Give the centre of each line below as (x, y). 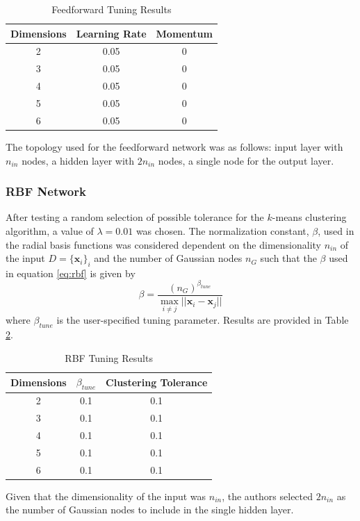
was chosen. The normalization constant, (222, 230)
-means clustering (309, 217)
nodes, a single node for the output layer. (246, 160)
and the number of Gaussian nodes (168, 258)
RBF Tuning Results (109, 357)
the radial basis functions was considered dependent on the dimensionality (164, 244)
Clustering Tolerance (157, 382)
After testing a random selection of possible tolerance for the (135, 217)
